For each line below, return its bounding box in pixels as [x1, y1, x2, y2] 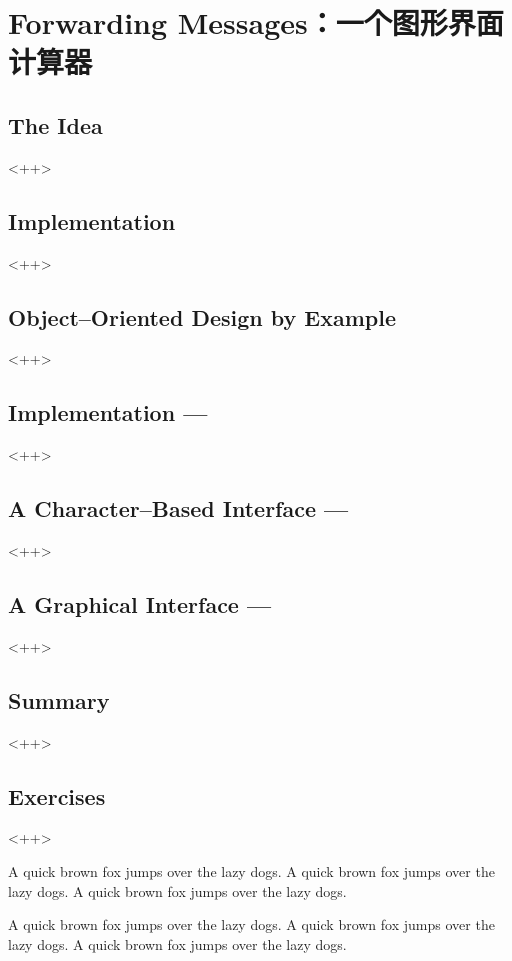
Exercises [8, 780, 106, 811]
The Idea [8, 109, 103, 140]
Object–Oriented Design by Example [8, 301, 396, 332]
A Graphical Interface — [8, 588, 272, 619]
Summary [8, 684, 110, 715]
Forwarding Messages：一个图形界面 [8, 2, 504, 43]
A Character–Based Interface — [8, 493, 349, 524]
